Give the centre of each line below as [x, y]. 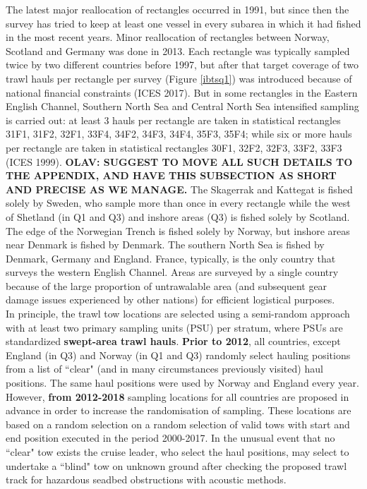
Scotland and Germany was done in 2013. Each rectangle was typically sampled [178, 50]
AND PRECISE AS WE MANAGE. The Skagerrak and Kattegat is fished [179, 189]
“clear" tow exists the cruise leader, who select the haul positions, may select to [178, 452]
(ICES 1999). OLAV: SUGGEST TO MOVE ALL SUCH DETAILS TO [179, 161]
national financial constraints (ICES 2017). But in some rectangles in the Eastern [182, 92]
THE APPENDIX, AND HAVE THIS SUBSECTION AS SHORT [171, 175]
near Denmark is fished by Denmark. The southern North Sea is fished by [165, 244]
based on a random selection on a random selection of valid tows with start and [178, 424]
